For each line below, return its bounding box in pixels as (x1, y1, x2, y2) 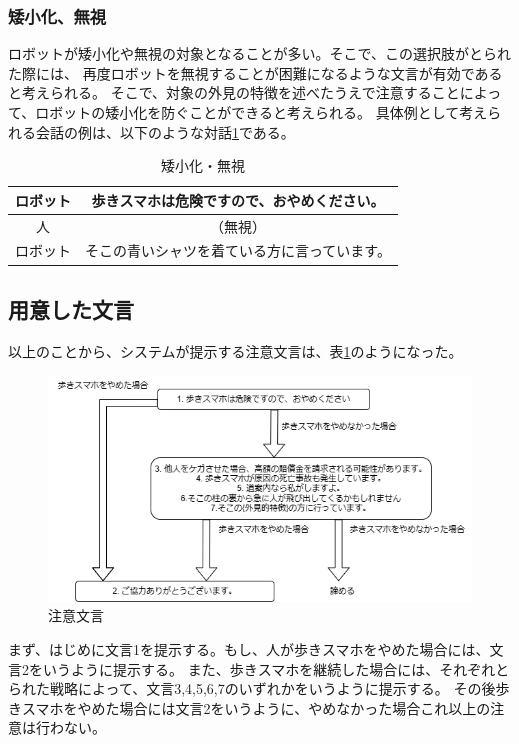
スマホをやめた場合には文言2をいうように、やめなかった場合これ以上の (21, 697, 491, 718)
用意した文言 (8, 293, 134, 324)
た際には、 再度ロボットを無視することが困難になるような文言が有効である (8, 62, 503, 83)
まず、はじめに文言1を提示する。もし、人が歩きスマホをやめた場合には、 (8, 638, 490, 659)
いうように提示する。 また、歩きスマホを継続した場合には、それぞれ (42, 658, 496, 679)
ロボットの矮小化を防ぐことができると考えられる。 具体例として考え (35, 102, 488, 122)
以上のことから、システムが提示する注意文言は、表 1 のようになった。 (8, 340, 463, 361)
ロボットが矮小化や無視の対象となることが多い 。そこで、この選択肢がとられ (8, 43, 512, 64)
